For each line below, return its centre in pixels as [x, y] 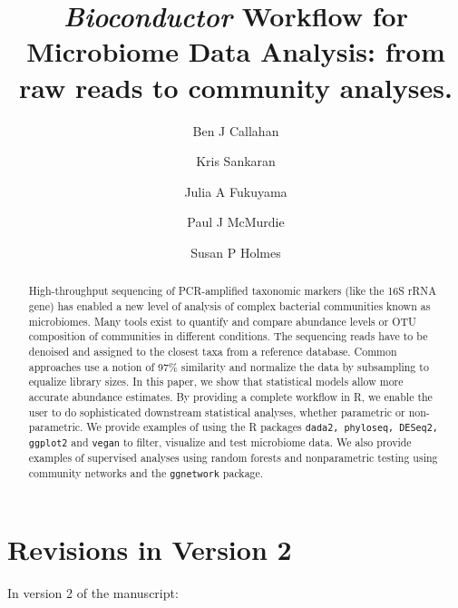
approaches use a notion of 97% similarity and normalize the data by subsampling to [229, 366]
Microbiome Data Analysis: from [236, 51]
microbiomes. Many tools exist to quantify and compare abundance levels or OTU [222, 321]
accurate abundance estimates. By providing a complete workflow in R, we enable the [230, 396]
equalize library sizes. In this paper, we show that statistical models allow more [216, 382]
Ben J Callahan [236, 130]
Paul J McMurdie [236, 222]
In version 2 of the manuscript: [93, 593]
